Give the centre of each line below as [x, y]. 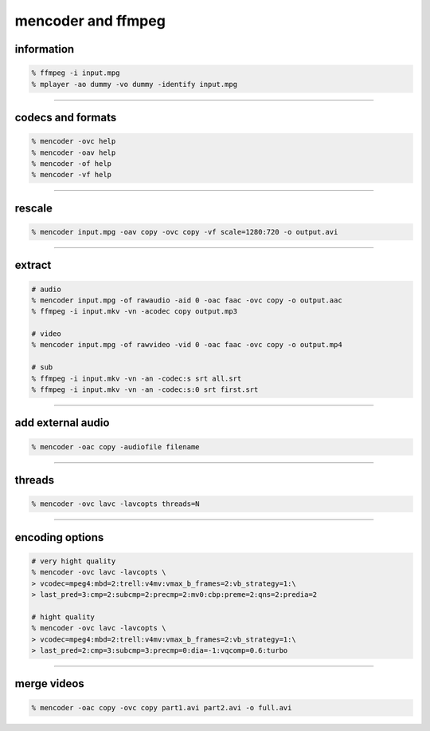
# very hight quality [74, 561]
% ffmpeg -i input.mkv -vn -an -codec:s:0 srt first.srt [145, 390]
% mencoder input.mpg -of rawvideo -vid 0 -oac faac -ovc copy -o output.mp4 [187, 345]
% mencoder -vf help [71, 175]
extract [33, 265]
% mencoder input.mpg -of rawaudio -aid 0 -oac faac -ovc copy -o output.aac [187, 300]
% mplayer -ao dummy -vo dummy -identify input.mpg [135, 84]
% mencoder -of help [71, 163]
